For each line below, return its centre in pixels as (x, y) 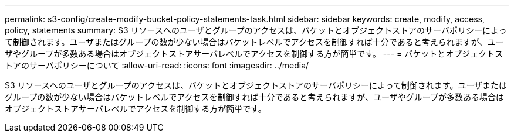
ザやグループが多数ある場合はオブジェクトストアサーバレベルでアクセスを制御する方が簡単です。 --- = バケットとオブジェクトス (254, 54)
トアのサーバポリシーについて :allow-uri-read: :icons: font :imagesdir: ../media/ (157, 65)
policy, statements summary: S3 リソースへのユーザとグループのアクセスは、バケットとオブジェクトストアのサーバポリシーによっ (256, 30)
